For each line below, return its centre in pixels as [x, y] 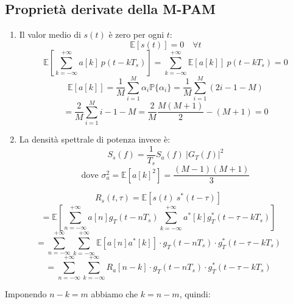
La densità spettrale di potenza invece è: [95, 139]
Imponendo [26, 294]
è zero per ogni [136, 34]
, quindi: [195, 294]
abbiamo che [115, 294]
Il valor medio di [50, 34]
